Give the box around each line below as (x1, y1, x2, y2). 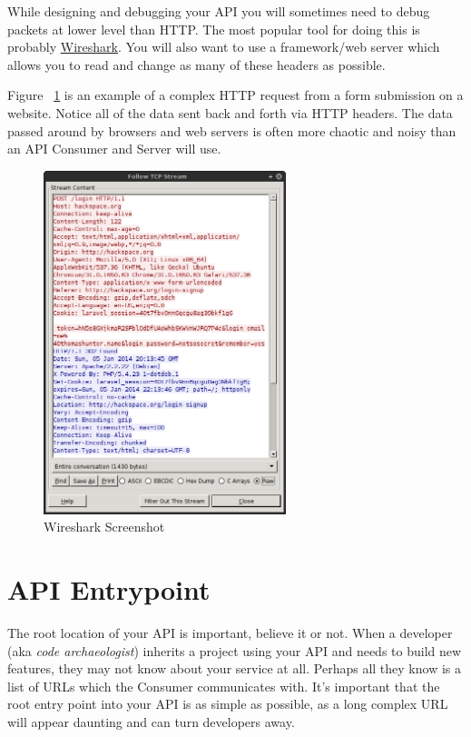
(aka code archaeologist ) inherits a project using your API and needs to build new (7, 641, 462, 660)
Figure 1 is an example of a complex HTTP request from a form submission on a (7, 85, 464, 105)
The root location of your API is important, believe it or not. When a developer (7, 623, 453, 642)
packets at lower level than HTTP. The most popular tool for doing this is (7, 19, 420, 38)
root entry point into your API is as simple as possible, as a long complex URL (7, 694, 448, 713)
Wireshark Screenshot (44, 517, 165, 536)
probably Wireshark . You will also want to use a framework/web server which (7, 37, 440, 56)
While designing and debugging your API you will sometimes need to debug (7, 2, 430, 20)
